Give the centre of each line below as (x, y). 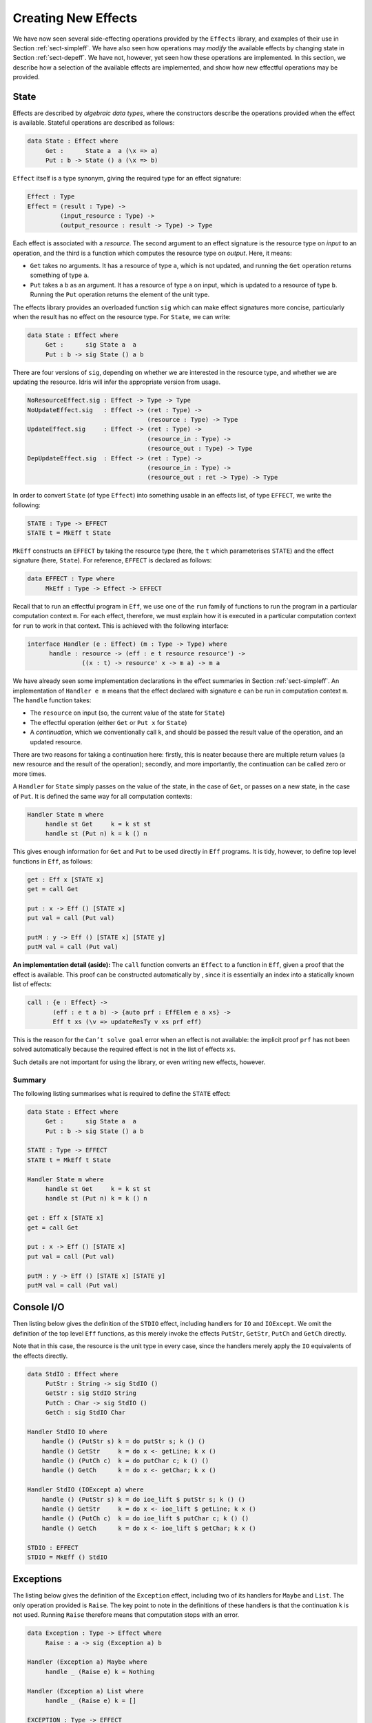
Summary (30, 1080)
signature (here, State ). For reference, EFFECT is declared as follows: (112, 560)
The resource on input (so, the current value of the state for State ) (127, 713)
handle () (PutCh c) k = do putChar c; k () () (125, 1461)
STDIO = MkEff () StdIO (68, 1557)
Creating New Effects (75, 18)
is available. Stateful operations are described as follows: (94, 123)
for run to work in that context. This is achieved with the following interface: (121, 625)
